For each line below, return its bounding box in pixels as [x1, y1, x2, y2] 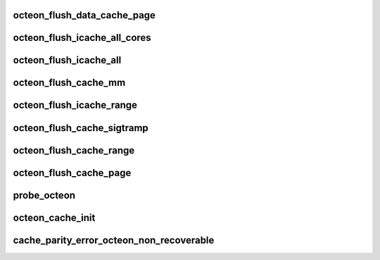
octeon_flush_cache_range [13, 144, 135, 156]
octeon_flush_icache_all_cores [13, 32, 151, 44]
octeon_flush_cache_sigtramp [13, 122, 149, 134]
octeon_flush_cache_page [13, 166, 132, 179]
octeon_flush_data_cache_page [13, 9, 156, 21]
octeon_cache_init [13, 211, 96, 223]
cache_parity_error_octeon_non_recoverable [13, 234, 215, 246]
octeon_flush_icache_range [13, 99, 137, 111]
